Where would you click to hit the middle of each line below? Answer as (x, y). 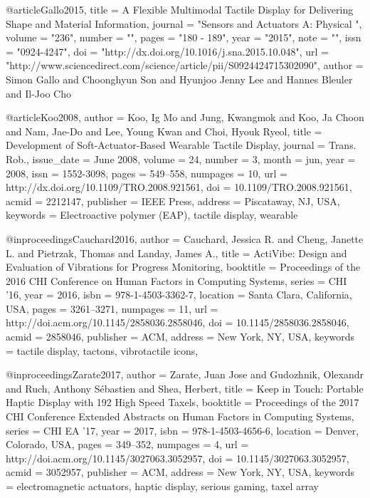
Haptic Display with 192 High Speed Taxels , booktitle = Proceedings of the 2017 (183, 402)
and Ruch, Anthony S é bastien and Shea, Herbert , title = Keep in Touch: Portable (185, 388)
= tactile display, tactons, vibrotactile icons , (102, 350)
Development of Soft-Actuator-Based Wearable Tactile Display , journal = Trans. (181, 145)
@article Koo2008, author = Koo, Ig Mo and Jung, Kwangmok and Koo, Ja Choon (185, 117)
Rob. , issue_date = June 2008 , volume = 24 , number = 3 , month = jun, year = (181, 159)
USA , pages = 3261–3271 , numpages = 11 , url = (112, 308)
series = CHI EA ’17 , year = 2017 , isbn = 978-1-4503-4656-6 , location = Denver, (183, 430)
